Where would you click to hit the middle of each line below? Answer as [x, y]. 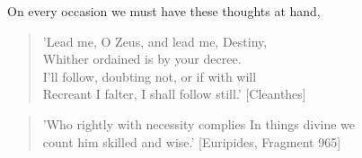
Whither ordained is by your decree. [142, 59]
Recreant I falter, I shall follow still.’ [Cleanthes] [174, 94]
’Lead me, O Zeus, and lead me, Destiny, [155, 41]
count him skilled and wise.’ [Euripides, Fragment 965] [192, 141]
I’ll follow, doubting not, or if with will [150, 76]
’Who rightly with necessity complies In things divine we [199, 123]
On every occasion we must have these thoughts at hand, [164, 11]
